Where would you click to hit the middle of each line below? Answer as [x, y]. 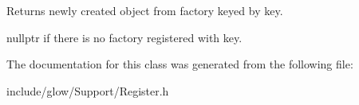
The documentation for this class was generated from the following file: [180, 64]
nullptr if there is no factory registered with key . [124, 37]
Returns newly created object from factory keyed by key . [145, 10]
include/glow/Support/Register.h [88, 90]
